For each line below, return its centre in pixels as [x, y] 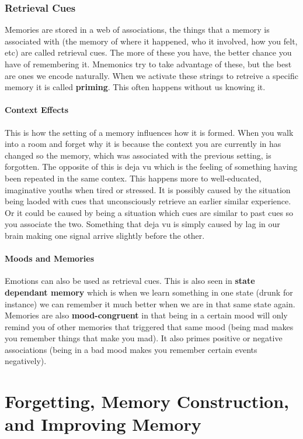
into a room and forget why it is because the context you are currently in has [143, 144]
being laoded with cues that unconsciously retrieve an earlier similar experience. [148, 201]
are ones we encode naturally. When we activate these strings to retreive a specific [151, 75]
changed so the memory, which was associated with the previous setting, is [138, 155]
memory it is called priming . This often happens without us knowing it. [135, 87]
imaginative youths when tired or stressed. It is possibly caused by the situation [148, 189]
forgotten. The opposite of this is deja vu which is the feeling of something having [151, 167]
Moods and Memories [49, 258]
